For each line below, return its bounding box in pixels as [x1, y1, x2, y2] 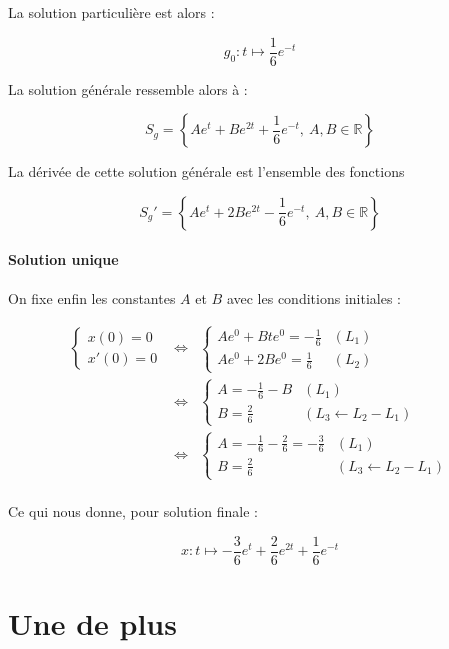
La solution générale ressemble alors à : [8, 78, 248, 99]
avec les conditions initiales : [226, 287, 401, 308]
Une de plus [8, 602, 177, 643]
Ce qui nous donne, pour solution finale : [8, 501, 258, 522]
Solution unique [8, 249, 119, 270]
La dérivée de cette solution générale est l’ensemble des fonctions [8, 161, 405, 182]
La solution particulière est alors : [8, 2, 215, 22]
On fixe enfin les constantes [8, 287, 176, 308]
